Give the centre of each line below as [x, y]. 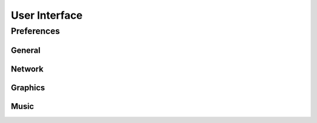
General [26, 50]
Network [27, 69]
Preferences [36, 31]
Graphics [28, 88]
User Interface [47, 15]
